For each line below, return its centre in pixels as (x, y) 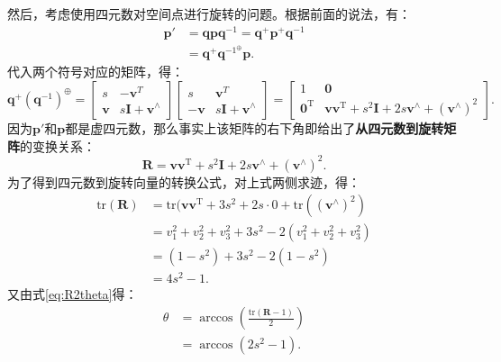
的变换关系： (58, 145)
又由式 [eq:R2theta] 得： (73, 294)
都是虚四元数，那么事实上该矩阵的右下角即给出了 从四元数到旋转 (255, 127)
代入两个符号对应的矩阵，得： (96, 72)
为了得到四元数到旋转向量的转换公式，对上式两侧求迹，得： (184, 181)
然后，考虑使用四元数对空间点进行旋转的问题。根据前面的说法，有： (209, 14)
